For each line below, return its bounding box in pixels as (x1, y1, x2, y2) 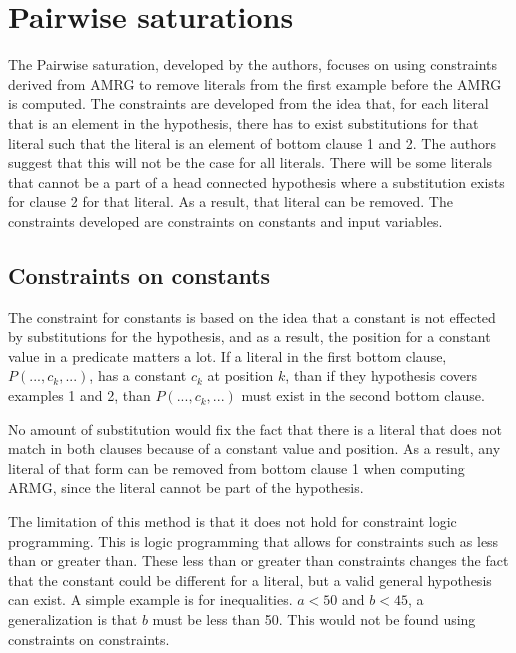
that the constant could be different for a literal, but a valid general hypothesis (8, 569, 492, 590)
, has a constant (89, 365, 187, 386)
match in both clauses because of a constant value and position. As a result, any (8, 438, 501, 459)
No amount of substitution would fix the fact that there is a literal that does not (8, 418, 502, 439)
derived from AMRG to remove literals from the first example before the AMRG (8, 73, 502, 94)
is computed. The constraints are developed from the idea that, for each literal (8, 93, 489, 114)
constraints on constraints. (8, 628, 170, 649)
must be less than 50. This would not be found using (152, 608, 476, 629)
